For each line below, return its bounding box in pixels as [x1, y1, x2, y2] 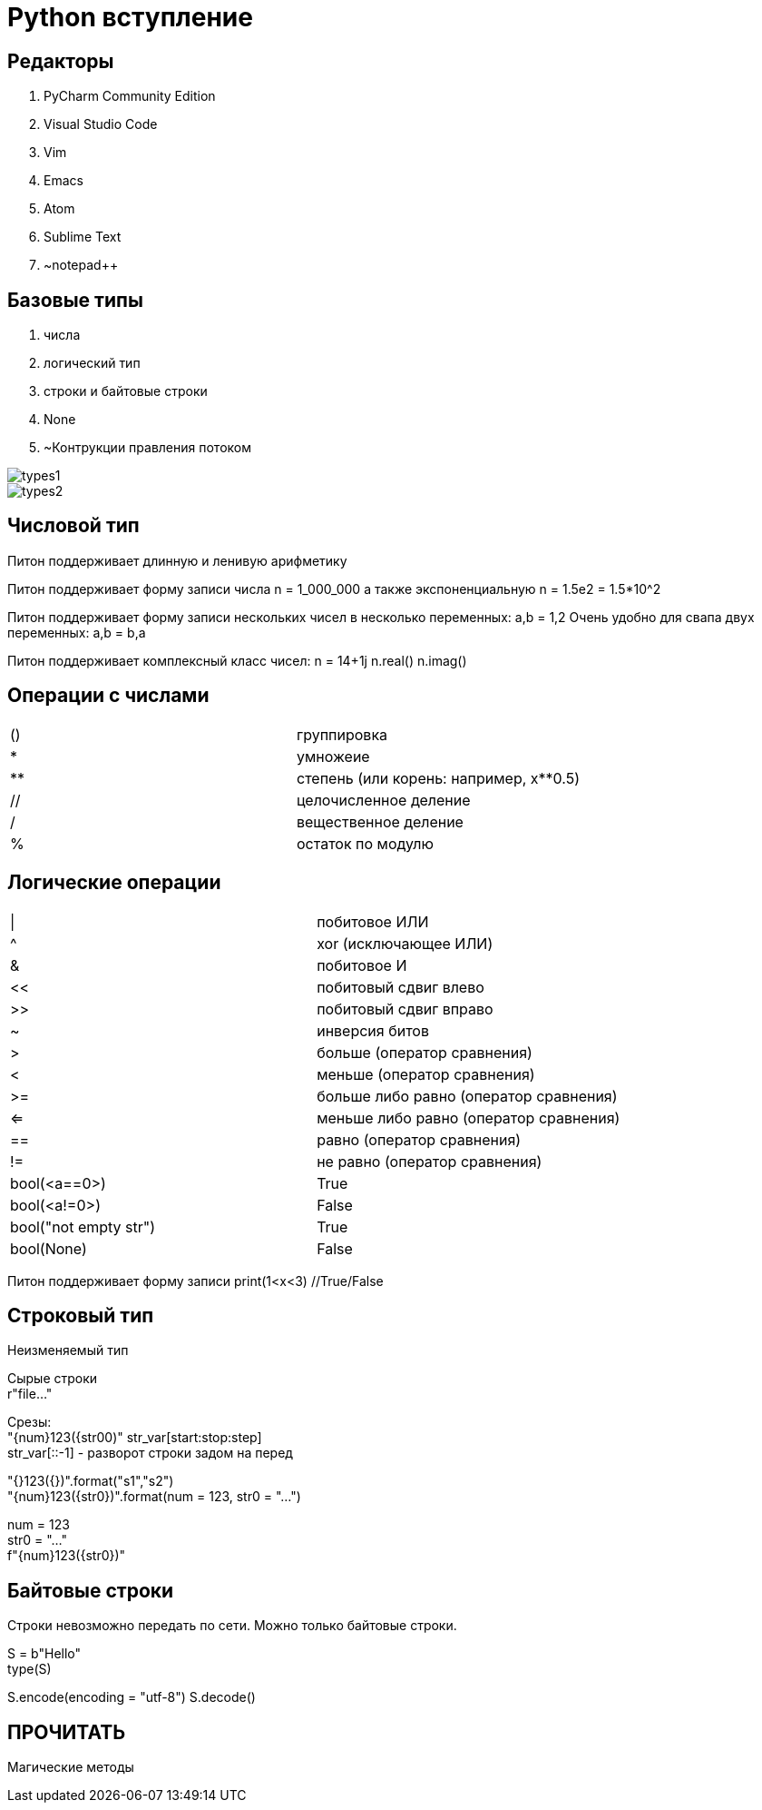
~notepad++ [44, 257, 119, 273]
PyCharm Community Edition [44, 88, 216, 104]
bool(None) [10, 1239, 87, 1258]
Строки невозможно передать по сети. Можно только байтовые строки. [7, 1617, 457, 1634]
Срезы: [7, 1414, 52, 1430]
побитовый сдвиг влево [317, 977, 484, 996]
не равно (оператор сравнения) [317, 1152, 542, 1171]
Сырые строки [7, 1370, 98, 1387]
